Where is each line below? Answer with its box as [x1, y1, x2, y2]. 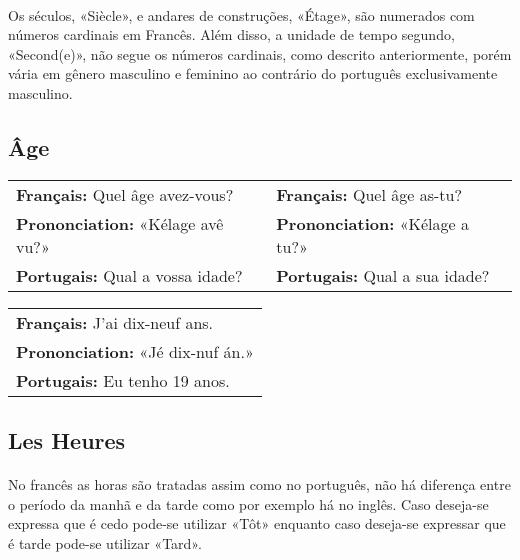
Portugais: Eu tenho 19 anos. [16, 368, 230, 392]
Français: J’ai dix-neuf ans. [16, 310, 214, 334]
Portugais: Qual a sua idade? [276, 263, 490, 287]
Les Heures [8, 425, 126, 456]
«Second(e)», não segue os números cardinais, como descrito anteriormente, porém [8, 43, 512, 64]
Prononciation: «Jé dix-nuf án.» [16, 339, 254, 363]
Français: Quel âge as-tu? [276, 182, 462, 206]
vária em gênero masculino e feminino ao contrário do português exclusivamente [8, 63, 498, 84]
